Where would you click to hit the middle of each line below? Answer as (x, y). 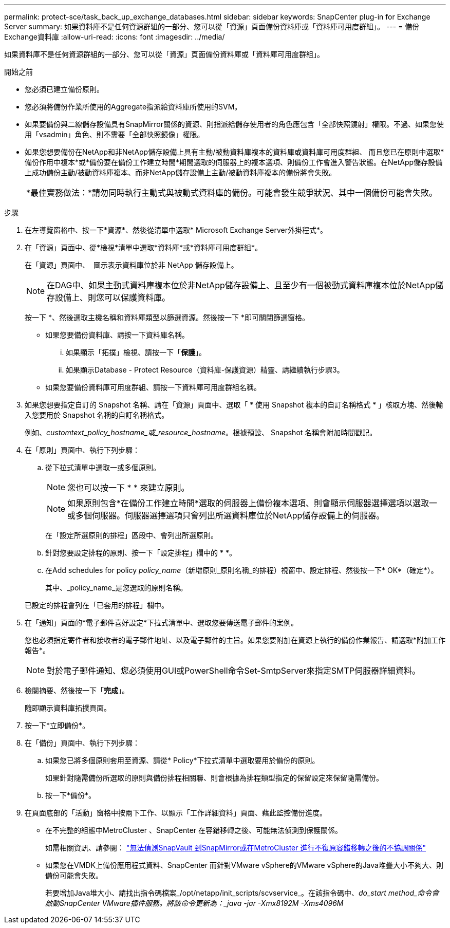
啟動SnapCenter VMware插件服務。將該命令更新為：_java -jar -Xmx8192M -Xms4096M (194, 903)
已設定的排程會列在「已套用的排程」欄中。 (97, 605)
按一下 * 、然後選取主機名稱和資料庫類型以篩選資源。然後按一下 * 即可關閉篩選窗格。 (167, 317)
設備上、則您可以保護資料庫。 (113, 298)
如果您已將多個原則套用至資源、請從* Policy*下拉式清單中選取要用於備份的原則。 (182, 760)
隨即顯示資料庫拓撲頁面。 (68, 708)
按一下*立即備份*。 (57, 725)
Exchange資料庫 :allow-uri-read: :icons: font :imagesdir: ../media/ (115, 37)
